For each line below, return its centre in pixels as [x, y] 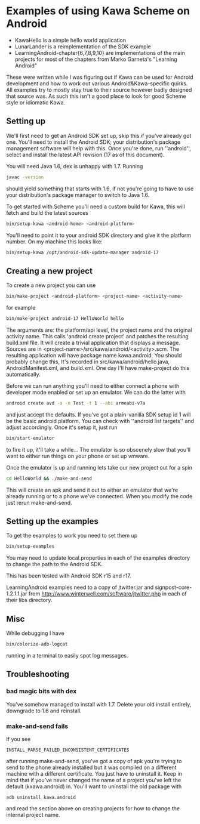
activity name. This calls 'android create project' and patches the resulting [98, 336]
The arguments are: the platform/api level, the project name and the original [99, 330]
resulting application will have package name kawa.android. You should [94, 355]
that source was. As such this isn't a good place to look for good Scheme [96, 96]
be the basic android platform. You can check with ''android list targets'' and [100, 421]
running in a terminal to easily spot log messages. [67, 655]
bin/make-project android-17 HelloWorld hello [65, 319]
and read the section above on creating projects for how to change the [93, 808]
